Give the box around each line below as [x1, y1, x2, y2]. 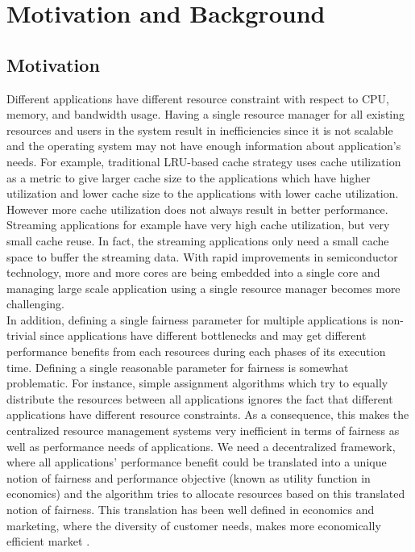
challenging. [6, 295, 64, 312]
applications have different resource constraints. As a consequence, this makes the [6, 406, 409, 423]
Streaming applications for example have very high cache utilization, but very [6, 216, 390, 233]
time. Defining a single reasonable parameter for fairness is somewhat [6, 358, 349, 375]
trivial [6, 327, 37, 344]
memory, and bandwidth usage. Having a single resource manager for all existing [6, 106, 405, 123]
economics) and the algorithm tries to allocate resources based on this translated [6, 485, 405, 502]
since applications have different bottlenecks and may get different [39, 327, 367, 344]
